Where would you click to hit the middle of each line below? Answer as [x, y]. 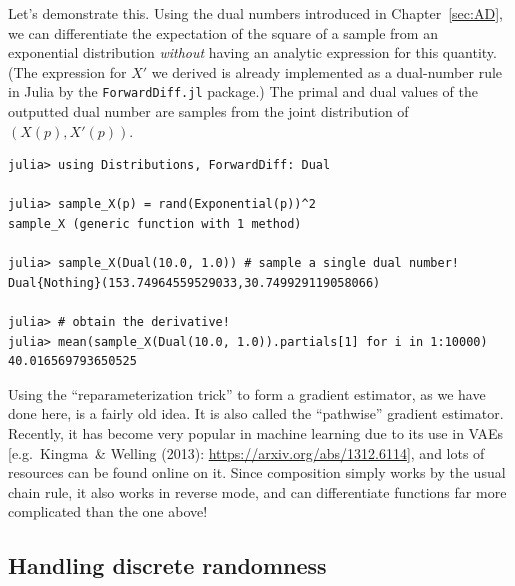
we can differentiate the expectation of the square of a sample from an [223, 32]
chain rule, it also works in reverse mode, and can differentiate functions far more [257, 491]
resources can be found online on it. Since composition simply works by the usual [257, 472]
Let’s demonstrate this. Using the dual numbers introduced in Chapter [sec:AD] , [255, 13]
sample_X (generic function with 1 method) [155, 224]
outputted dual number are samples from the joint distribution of [208, 111]
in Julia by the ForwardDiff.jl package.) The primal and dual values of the [243, 91]
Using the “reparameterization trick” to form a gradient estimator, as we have [247, 393]
